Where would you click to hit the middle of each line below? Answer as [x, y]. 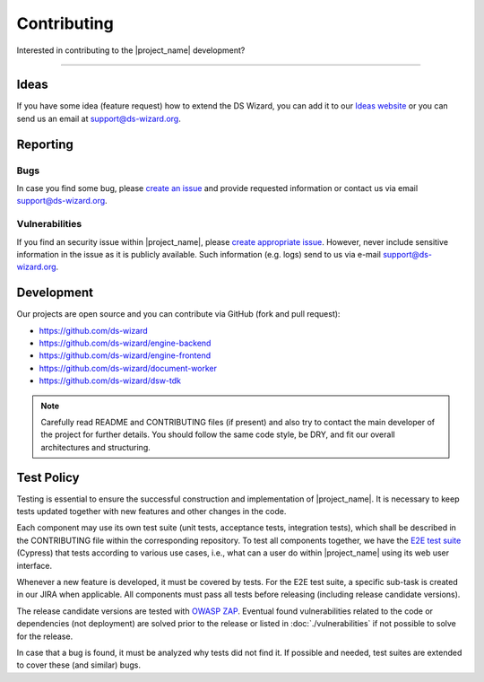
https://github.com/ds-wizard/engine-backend [125, 343]
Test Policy [48, 477]
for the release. [45, 636]
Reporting [45, 144]
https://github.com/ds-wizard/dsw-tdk [110, 380]
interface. [35, 565]
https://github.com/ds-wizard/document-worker [128, 368]
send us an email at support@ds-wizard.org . [99, 118]
